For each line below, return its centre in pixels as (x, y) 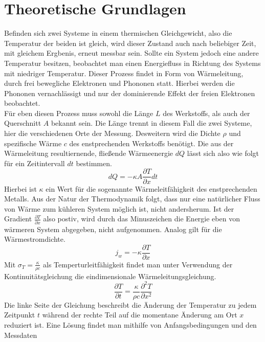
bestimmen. (94, 163)
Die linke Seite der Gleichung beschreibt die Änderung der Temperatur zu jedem (130, 304)
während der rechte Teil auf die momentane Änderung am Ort (140, 315)
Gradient (18, 219)
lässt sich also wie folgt (223, 153)
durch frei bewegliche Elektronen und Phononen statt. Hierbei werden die (119, 83)
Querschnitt (23, 123)
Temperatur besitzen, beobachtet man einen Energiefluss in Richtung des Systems (132, 63)
